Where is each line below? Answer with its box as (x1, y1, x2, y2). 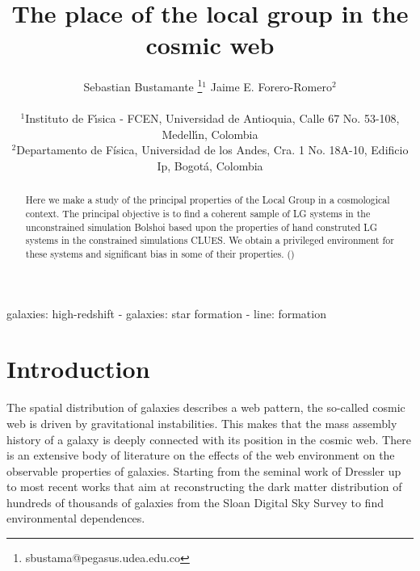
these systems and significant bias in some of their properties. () (25, 246, 295, 260)
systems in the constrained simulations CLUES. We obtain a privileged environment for (25, 233, 394, 247)
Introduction (6, 352, 150, 385)
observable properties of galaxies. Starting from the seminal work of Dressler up (6, 462, 401, 479)
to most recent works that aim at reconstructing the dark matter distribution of (6, 478, 402, 495)
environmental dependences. (6, 510, 145, 527)
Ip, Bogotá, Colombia (157, 157, 263, 174)
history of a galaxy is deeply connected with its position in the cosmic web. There (6, 430, 411, 447)
